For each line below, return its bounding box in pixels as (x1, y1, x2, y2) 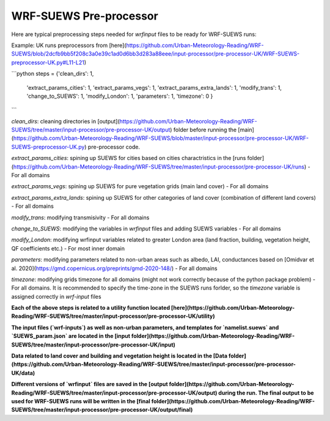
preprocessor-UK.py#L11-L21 (11, 59, 85, 66)
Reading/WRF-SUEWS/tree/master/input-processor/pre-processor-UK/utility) (11, 312, 215, 320)
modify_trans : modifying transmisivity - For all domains (11, 214, 150, 221)
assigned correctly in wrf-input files (11, 293, 101, 300)
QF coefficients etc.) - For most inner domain (11, 244, 125, 252)
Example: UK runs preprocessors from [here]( (11, 42, 127, 49)
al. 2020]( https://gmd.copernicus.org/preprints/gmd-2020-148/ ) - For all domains (11, 265, 218, 272)
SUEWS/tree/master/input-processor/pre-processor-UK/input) (11, 341, 175, 348)
